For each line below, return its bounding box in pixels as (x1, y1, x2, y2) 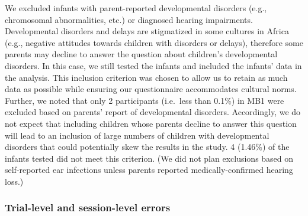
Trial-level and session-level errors (5, 200, 171, 215)
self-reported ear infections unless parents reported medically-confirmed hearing (5, 163, 293, 176)
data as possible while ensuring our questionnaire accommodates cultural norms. (5, 83, 297, 95)
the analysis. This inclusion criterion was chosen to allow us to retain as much (5, 71, 288, 83)
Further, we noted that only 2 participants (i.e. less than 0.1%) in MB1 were (5, 94, 284, 106)
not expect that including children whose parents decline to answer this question (5, 117, 297, 129)
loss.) (5, 175, 24, 187)
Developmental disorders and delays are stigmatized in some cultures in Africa (5, 25, 289, 37)
